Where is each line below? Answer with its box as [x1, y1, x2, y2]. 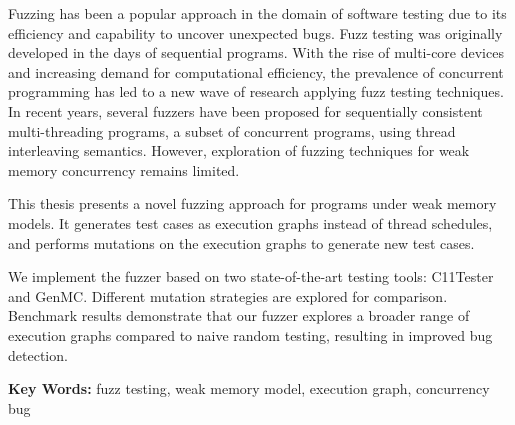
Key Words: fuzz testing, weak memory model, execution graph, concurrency [8, 378, 490, 399]
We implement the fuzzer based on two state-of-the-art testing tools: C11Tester [8, 266, 494, 287]
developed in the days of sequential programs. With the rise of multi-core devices [8, 42, 504, 63]
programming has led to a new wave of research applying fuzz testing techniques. [8, 81, 504, 102]
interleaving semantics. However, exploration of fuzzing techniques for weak [8, 140, 470, 161]
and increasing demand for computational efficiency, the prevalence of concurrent [8, 61, 504, 82]
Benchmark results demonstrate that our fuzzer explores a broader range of [8, 305, 470, 326]
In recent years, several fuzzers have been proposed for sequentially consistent [8, 100, 483, 121]
